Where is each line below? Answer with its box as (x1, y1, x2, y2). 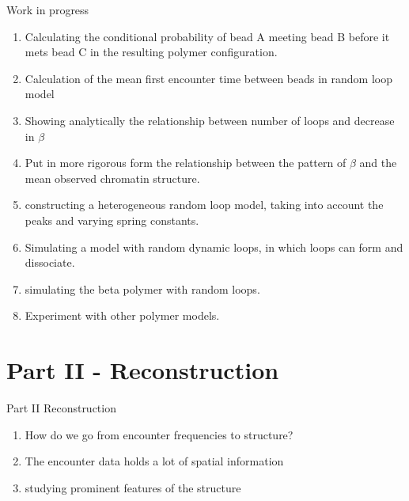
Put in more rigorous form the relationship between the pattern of (25, 154, 347, 171)
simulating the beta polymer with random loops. (25, 280, 260, 297)
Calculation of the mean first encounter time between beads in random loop (25, 70, 393, 86)
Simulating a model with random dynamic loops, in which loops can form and (25, 238, 403, 255)
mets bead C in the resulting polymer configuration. (25, 44, 278, 60)
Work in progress (6, 2, 89, 17)
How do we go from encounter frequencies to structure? (25, 426, 293, 442)
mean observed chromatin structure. (25, 169, 200, 186)
